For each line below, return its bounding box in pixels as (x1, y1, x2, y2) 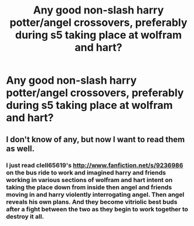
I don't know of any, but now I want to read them (6, 134, 185, 144)
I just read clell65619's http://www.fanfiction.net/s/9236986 (6, 161, 183, 169)
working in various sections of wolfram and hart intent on (6, 176, 173, 184)
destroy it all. (6, 212, 45, 220)
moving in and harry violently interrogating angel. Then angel (6, 190, 185, 198)
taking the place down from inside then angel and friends (6, 183, 172, 191)
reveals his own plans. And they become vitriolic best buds (6, 197, 178, 206)
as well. (6, 143, 35, 153)
